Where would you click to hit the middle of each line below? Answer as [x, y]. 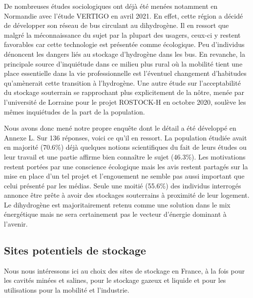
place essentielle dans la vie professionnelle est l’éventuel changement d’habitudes [125, 73]
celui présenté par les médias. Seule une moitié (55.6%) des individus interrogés [123, 185]
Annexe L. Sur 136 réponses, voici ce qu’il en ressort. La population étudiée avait [126, 137]
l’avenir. [16, 224]
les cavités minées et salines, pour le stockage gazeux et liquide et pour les [115, 280]
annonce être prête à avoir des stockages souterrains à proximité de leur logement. [127, 195]
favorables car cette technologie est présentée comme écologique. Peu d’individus [124, 44]
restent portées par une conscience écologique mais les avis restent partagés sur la [126, 166]
